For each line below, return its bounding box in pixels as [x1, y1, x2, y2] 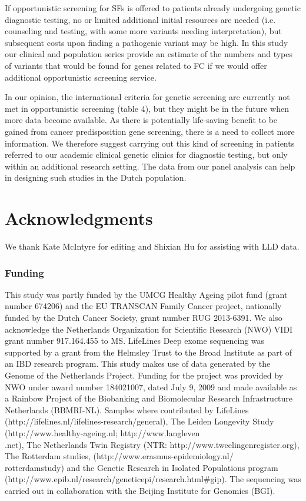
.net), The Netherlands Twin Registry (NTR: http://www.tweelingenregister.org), [5, 438, 300, 450]
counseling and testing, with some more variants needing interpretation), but [5, 25, 282, 37]
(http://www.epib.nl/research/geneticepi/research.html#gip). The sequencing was [5, 473, 301, 485]
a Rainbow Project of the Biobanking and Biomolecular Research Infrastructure [5, 392, 293, 404]
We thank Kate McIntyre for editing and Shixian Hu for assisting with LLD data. [5, 240, 300, 253]
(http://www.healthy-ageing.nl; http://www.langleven [5, 426, 200, 439]
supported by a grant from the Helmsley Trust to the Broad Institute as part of [5, 346, 292, 358]
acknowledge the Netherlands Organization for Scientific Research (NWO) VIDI [5, 323, 293, 335]
